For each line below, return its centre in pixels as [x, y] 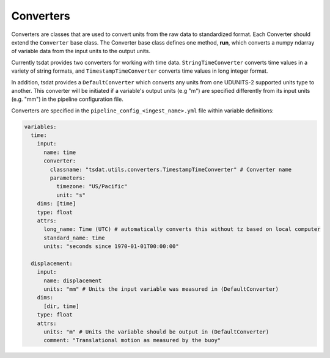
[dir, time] [61, 306]
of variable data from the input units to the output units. [81, 51]
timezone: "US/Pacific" [92, 187]
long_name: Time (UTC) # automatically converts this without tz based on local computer [182, 229]
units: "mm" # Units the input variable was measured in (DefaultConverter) [161, 289]
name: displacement [73, 280]
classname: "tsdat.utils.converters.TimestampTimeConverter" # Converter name [171, 169]
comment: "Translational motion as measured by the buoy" [132, 340]
